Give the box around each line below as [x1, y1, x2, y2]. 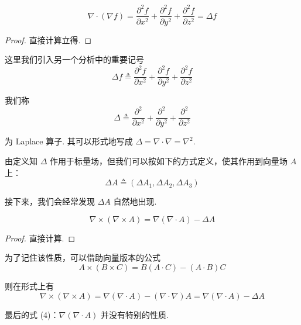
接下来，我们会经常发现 [5, 195, 95, 208]
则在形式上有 [5, 280, 54, 292]
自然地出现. [113, 195, 157, 208]
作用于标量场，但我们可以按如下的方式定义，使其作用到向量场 [50, 155, 288, 167]
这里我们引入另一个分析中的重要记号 [5, 53, 144, 65]
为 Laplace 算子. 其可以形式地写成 [5, 135, 133, 147]
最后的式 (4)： [5, 308, 59, 320]
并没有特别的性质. [101, 308, 169, 320]
